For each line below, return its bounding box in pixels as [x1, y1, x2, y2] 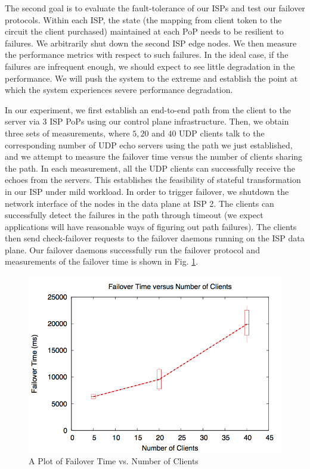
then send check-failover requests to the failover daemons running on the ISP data [5, 232, 305, 244]
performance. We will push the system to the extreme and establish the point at [5, 72, 298, 84]
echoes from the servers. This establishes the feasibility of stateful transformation [5, 173, 301, 186]
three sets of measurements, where [5, 126, 130, 139]
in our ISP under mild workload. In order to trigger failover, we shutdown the [5, 185, 289, 197]
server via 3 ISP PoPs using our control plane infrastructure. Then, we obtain [5, 115, 289, 128]
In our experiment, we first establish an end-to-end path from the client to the [5, 103, 291, 116]
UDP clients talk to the [179, 126, 265, 139]
